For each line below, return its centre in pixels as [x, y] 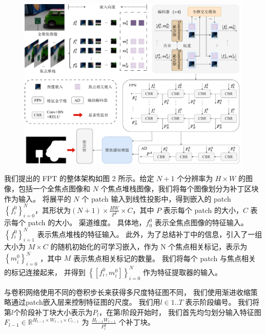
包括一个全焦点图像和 [54, 188]
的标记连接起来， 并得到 [45, 272]
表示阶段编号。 [210, 302]
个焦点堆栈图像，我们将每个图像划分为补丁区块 [180, 188]
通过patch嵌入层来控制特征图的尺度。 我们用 [86, 302]
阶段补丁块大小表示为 [57, 312]
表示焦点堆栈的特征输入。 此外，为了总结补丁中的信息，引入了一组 [150, 234]
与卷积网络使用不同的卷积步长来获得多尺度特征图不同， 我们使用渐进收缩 [127, 292]
